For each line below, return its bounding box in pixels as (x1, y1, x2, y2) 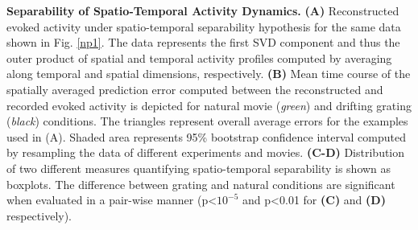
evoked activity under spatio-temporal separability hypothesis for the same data (6, 18, 401, 35)
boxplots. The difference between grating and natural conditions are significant (6, 175, 395, 192)
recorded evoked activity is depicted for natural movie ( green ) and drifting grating (6, 97, 412, 113)
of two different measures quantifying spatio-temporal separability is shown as (6, 159, 391, 176)
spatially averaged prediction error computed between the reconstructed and (6, 80, 383, 97)
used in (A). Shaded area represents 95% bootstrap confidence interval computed (6, 128, 406, 145)
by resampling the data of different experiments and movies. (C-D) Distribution (6, 144, 405, 161)
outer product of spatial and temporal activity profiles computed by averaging (6, 49, 392, 66)
